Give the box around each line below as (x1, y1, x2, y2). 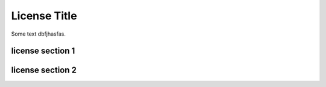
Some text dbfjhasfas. (11, 30, 66, 37)
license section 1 (11, 46, 75, 56)
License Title (11, 9, 77, 22)
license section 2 (11, 65, 77, 76)
